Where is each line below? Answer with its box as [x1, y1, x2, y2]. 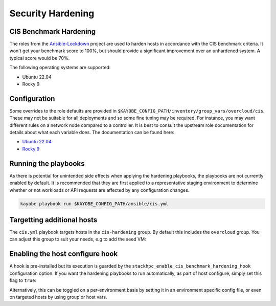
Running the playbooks [9, 159, 85, 168]
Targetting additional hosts [9, 215, 98, 224]
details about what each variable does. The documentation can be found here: [9, 129, 175, 136]
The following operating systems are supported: [9, 64, 111, 71]
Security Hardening [9, 8, 95, 19]
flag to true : [9, 277, 37, 283]
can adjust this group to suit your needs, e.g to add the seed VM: [9, 236, 146, 243]
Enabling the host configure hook [9, 250, 118, 258]
